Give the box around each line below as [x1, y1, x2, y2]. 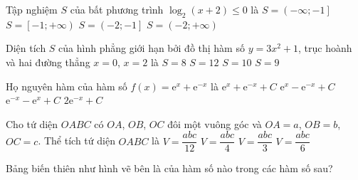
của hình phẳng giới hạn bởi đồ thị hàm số [58, 41, 245, 55]
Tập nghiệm [6, 2, 58, 16]
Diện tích [6, 41, 46, 55]
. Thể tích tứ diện [38, 133, 115, 148]
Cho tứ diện [6, 116, 58, 131]
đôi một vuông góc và [167, 116, 262, 131]
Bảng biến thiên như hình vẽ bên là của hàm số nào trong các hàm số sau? [6, 161, 333, 176]
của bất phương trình [70, 2, 164, 16]
